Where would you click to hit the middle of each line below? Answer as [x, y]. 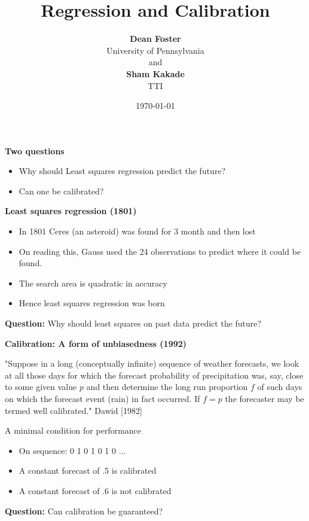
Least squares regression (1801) [71, 211]
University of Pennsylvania [155, 50]
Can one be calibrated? [61, 191]
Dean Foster [155, 39]
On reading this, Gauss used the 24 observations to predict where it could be [160, 251]
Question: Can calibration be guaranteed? [84, 511]
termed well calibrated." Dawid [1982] [74, 410]
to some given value [41, 387]
